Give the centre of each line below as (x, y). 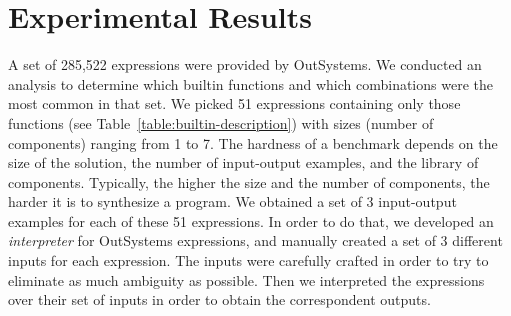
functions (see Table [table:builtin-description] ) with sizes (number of (221, 122)
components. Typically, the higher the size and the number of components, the (249, 181)
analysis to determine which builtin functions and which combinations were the (250, 83)
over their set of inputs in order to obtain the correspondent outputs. (219, 299)
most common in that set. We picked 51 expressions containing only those (234, 103)
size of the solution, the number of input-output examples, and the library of (243, 162)
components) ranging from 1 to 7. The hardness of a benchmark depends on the (253, 142)
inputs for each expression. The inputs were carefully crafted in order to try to (248, 260)
